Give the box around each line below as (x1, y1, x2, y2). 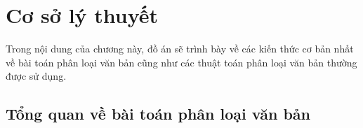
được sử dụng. (6, 69, 67, 83)
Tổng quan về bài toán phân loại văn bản (6, 103, 310, 125)
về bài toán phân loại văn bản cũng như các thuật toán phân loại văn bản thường (6, 55, 357, 69)
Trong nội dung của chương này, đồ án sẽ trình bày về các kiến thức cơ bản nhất (6, 41, 354, 56)
